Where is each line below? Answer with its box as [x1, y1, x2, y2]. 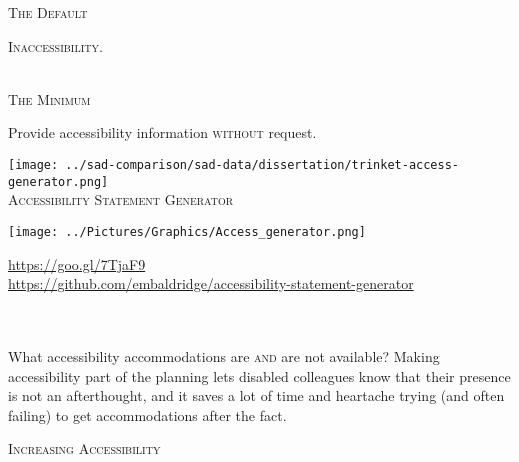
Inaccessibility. [8, 35, 103, 56]
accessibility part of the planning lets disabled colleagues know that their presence [8, 365, 511, 386]
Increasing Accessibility [8, 438, 161, 459]
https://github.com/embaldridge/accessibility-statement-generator [8, 273, 414, 294]
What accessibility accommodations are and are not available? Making [8, 345, 440, 366]
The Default [8, 2, 88, 22]
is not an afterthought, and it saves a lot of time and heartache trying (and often [8, 385, 505, 406]
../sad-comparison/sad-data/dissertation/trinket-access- [65, 157, 460, 172]
